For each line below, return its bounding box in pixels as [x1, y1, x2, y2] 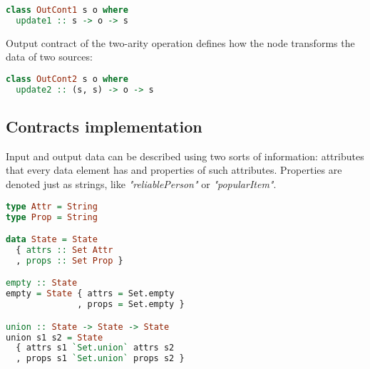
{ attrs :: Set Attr [16, 244, 113, 255]
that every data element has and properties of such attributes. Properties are [6, 162, 342, 177]
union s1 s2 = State [6, 332, 103, 343]
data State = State [6, 234, 98, 245]
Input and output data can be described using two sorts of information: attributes [6, 148, 364, 163]
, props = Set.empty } [77, 299, 185, 310]
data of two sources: [6, 49, 93, 64]
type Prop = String [6, 212, 98, 222]
